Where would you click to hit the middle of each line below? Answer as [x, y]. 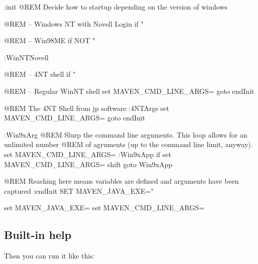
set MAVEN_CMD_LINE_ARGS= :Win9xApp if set [88, 154]
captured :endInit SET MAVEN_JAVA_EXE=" [79, 190]
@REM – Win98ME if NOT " [50, 40]
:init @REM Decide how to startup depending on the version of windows [116, 7]
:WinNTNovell [26, 57]
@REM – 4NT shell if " [40, 74]
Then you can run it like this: [49, 256]
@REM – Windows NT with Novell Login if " [74, 23]
